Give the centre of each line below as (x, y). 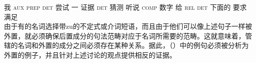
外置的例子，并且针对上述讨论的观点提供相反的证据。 (90, 54)
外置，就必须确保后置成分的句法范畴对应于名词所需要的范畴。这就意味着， (125, 35)
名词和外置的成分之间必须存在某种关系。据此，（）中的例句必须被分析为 (133, 45)
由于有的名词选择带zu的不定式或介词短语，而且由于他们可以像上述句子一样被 (128, 26)
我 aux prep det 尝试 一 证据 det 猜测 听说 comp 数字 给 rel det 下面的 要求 (126, 7)
